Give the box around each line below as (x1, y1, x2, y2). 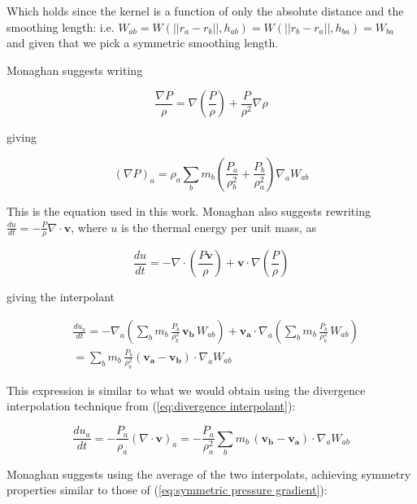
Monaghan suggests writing (7, 61, 143, 78)
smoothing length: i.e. (7, 18, 115, 35)
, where (71, 218, 107, 235)
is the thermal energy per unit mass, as (121, 218, 316, 235)
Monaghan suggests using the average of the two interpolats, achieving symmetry (7, 465, 411, 482)
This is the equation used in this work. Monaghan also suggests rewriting (7, 202, 371, 219)
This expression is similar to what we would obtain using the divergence (7, 381, 366, 398)
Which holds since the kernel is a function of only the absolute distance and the (7, 2, 404, 19)
